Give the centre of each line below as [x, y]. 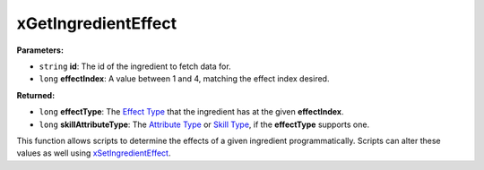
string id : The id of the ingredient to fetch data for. [135, 66]
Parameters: [40, 50]
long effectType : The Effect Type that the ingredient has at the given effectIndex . [191, 112]
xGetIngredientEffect [97, 23]
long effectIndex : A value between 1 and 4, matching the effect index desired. [184, 79]
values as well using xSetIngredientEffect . [94, 153]
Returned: [36, 95]
